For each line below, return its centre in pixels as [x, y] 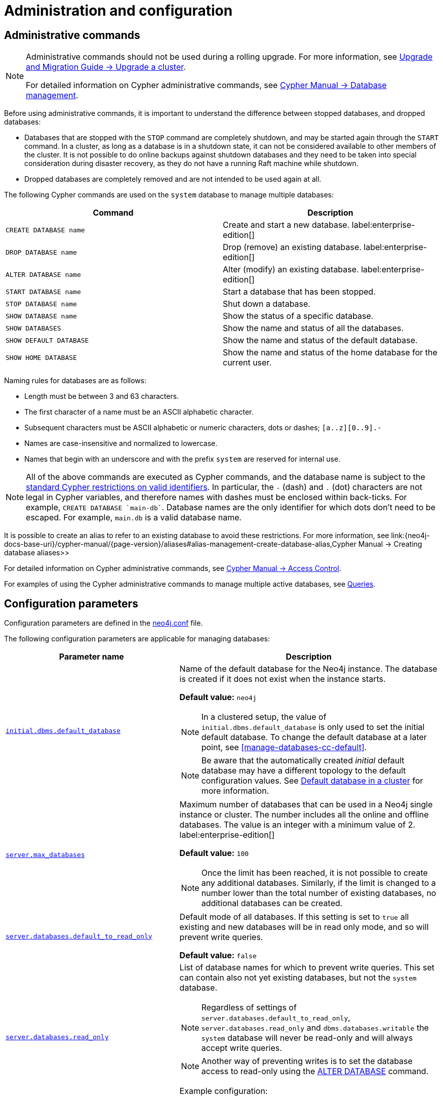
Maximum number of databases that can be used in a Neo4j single [306, 805]
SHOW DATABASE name [41, 316]
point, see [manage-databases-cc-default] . [284, 747]
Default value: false [218, 955]
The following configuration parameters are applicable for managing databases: [137, 639]
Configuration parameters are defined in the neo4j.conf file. [104, 623]
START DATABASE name [43, 292]
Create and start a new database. [286, 225]
